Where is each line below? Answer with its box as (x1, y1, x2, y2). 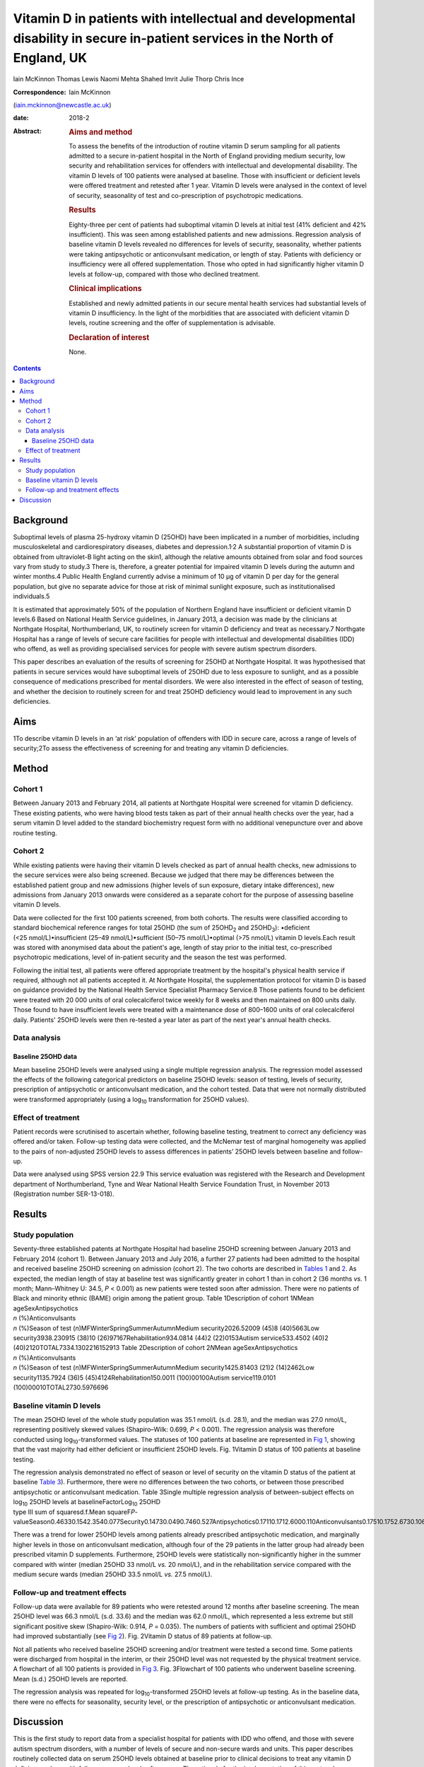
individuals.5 (13, 592, 50, 601)
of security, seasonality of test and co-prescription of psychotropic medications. (69, 191, 303, 199)
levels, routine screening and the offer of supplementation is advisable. (69, 319, 276, 327)
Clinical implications (69, 283, 142, 293)
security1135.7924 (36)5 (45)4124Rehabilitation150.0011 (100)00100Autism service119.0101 (13, 1373, 276, 1382)
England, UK (13, 50, 88, 66)
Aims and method (69, 127, 133, 137)
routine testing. (13, 828, 57, 837)
